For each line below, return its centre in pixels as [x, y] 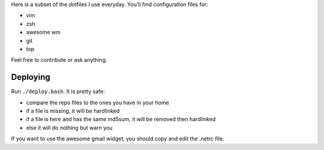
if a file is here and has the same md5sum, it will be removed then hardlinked [121, 119]
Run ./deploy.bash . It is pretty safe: [58, 91]
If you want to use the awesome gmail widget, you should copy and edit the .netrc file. [118, 139]
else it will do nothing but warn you [69, 127]
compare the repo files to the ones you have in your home [97, 103]
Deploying [31, 77]
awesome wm [43, 32]
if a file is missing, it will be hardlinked [73, 111]
